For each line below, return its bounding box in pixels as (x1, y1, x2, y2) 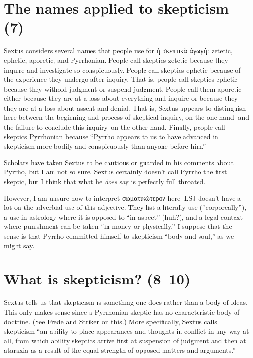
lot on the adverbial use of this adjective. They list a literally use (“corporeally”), (4, 202, 247, 212)
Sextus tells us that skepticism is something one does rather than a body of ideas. (4, 297, 248, 307)
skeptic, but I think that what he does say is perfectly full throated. (4, 176, 206, 187)
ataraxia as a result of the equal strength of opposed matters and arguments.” (4, 345, 235, 355)
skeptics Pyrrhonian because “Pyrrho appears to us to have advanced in (4, 131, 218, 141)
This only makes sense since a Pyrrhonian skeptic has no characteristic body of (4, 306, 240, 317)
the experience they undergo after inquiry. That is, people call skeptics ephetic (4, 74, 238, 84)
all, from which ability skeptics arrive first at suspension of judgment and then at (4, 335, 246, 345)
